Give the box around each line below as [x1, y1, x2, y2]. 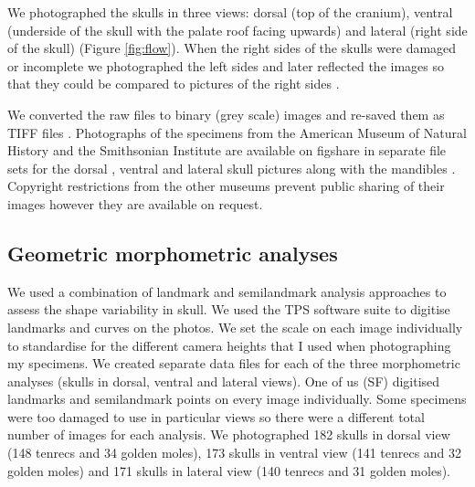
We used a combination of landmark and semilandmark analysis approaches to [7, 281, 447, 301]
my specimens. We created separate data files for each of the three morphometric [7, 354, 460, 373]
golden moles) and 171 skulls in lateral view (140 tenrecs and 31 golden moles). [7, 461, 450, 480]
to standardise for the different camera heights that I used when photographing [7, 335, 451, 355]
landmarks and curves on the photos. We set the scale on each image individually [7, 317, 463, 336]
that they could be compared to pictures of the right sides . [7, 74, 340, 93]
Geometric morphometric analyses [7, 238, 338, 267]
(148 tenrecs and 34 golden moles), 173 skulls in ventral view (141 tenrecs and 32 [7, 443, 462, 462]
